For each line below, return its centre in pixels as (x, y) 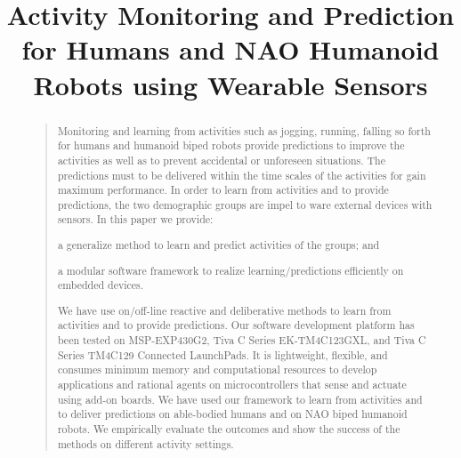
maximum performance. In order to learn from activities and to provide (223, 190)
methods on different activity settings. (146, 443)
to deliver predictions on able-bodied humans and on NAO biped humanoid (232, 414)
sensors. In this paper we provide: (135, 219)
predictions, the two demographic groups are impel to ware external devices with (245, 204)
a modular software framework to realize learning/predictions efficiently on (230, 270)
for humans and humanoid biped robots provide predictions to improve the (231, 145)
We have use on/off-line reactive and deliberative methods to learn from (224, 310)
